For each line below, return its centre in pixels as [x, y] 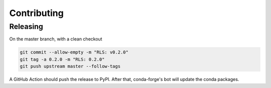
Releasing [26, 26]
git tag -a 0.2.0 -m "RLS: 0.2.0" [62, 59]
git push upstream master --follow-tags [70, 66]
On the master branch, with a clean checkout [56, 39]
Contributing [36, 13]
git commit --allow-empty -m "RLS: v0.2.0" [74, 52]
